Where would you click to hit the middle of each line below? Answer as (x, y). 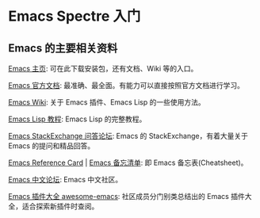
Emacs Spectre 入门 (75, 16)
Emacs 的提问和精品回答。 (52, 146)
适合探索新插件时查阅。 (60, 206)
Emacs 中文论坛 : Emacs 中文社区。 (65, 180)
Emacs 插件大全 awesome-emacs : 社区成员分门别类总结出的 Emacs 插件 (127, 196)
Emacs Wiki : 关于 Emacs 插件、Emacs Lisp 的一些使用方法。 (107, 102)
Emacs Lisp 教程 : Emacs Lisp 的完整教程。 (77, 119)
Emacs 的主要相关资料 (63, 48)
